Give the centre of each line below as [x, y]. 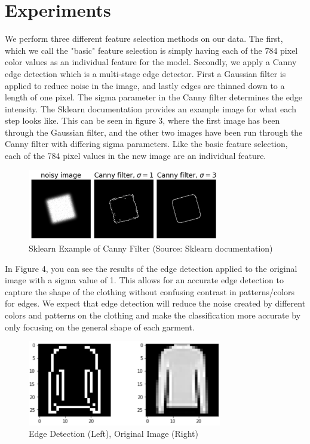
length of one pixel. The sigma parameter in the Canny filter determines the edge [154, 97]
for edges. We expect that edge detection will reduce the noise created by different [155, 303]
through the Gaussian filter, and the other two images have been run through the [154, 132]
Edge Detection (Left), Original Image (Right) [113, 434]
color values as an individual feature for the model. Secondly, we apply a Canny [151, 62]
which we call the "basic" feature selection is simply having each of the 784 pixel [151, 50]
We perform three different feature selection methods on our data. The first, [144, 39]
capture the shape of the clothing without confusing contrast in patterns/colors [150, 291]
